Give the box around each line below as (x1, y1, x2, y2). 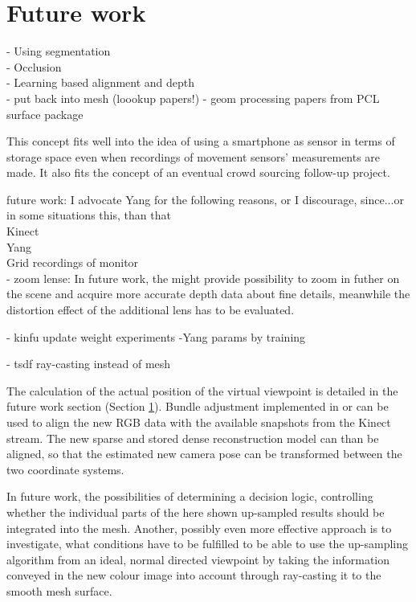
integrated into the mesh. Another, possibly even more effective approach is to (6, 519, 392, 536)
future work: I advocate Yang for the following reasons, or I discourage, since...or (6, 190, 404, 207)
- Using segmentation (6, 43, 111, 59)
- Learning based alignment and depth (6, 74, 195, 91)
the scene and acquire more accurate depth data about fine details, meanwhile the (6, 285, 410, 302)
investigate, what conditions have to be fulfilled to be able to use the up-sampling (6, 535, 409, 552)
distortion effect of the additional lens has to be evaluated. (6, 301, 295, 318)
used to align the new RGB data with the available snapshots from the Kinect (6, 414, 391, 430)
